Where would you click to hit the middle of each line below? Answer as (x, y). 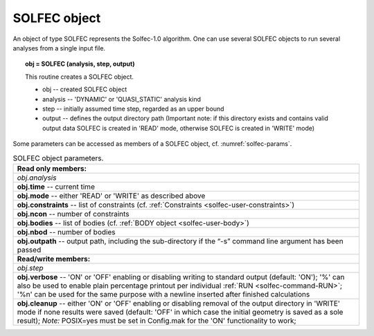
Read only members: (52, 168)
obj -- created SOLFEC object (85, 89)
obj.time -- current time (56, 187)
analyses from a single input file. (59, 48)
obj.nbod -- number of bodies (66, 232)
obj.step (30, 268)
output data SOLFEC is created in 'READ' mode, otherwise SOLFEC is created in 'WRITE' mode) (179, 128)
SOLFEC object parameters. (58, 158)
